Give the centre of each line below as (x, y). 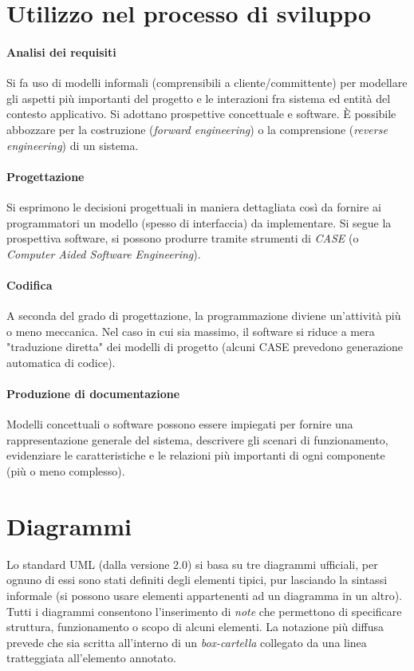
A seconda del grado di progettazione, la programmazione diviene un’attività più (204, 316)
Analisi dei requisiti (61, 51)
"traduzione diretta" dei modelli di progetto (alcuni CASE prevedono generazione (205, 347)
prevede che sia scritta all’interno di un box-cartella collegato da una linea (187, 642)
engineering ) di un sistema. (73, 145)
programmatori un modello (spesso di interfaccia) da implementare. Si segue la (199, 222)
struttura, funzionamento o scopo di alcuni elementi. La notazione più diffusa (195, 627)
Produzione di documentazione (93, 394)
